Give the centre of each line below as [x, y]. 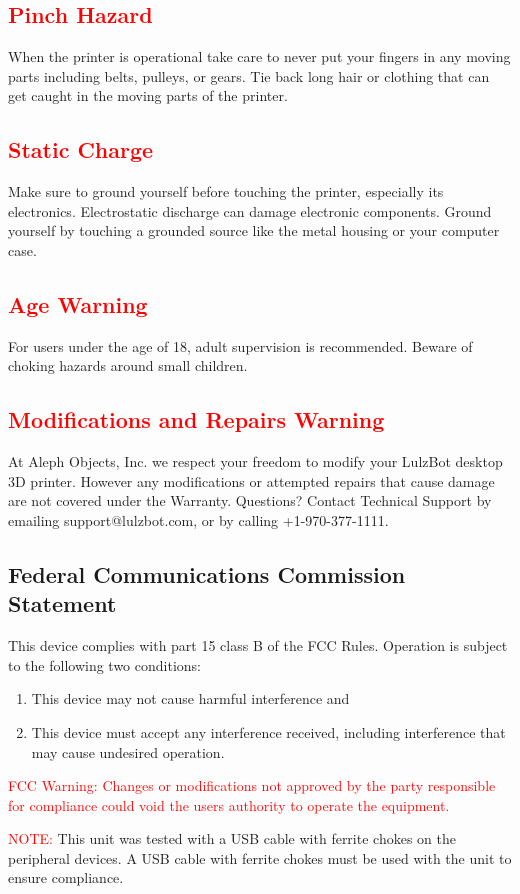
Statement [62, 603]
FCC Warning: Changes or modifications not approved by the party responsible [252, 785]
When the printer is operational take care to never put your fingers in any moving [259, 56]
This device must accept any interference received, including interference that [268, 731]
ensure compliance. [66, 877]
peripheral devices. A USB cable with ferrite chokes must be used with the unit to [260, 857]
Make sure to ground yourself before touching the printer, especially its [226, 191]
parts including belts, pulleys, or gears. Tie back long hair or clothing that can [249, 75]
